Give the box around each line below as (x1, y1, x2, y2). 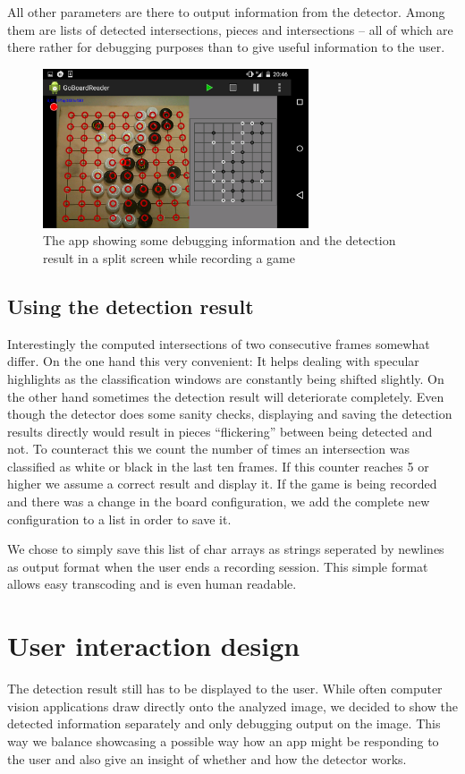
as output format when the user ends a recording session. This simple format (7, 557, 428, 575)
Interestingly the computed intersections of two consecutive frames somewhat (7, 334, 430, 353)
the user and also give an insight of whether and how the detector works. (7, 749, 407, 768)
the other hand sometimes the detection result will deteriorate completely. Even (7, 387, 444, 405)
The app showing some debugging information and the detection (43, 231, 396, 250)
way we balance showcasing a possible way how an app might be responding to (7, 731, 439, 750)
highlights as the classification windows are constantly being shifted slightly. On (7, 369, 444, 387)
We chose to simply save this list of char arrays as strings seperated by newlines (7, 540, 444, 558)
